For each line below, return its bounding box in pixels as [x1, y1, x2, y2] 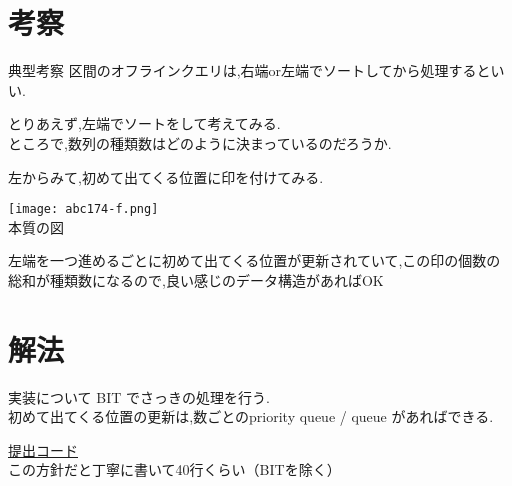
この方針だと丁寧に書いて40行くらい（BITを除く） [8, 459, 341, 480]
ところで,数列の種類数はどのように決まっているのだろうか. [8, 132, 392, 153]
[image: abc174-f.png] [8, 202, 159, 217]
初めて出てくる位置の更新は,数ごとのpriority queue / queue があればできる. [8, 406, 494, 427]
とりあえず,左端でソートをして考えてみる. [8, 113, 281, 134]
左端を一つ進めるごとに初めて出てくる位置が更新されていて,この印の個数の [8, 250, 501, 271]
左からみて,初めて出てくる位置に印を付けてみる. [8, 166, 324, 187]
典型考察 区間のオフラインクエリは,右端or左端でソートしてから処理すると [8, 60, 491, 81]
